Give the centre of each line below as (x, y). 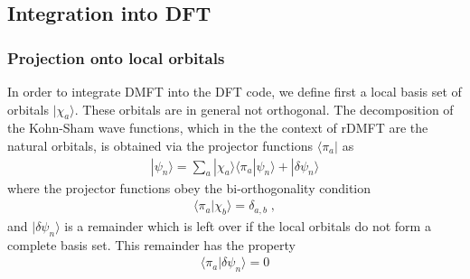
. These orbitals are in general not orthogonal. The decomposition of (264, 109)
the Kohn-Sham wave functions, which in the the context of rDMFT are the (218, 128)
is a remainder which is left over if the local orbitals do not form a (248, 226)
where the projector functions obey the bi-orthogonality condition (189, 187)
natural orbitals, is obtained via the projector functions (160, 145)
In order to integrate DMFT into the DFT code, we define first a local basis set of (235, 91)
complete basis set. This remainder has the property (152, 244)
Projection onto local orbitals (116, 57)
